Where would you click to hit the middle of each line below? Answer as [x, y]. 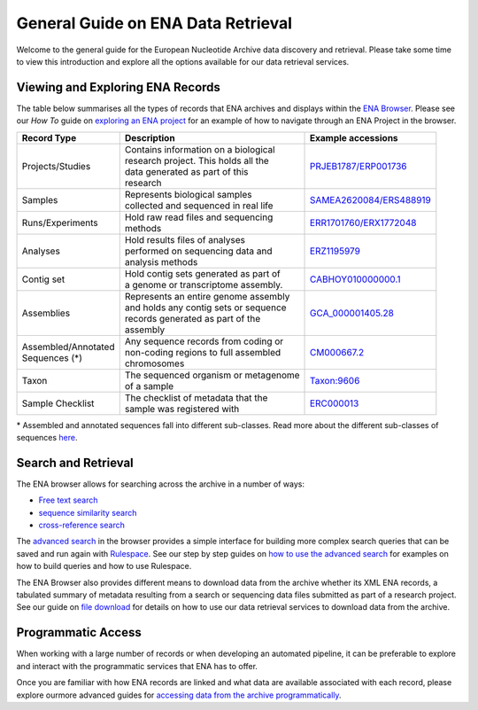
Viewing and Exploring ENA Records [119, 87]
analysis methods [161, 261]
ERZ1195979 [335, 251]
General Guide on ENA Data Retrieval [154, 23]
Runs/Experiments [60, 222]
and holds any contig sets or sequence [205, 308]
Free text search [68, 500]
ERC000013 [335, 403]
